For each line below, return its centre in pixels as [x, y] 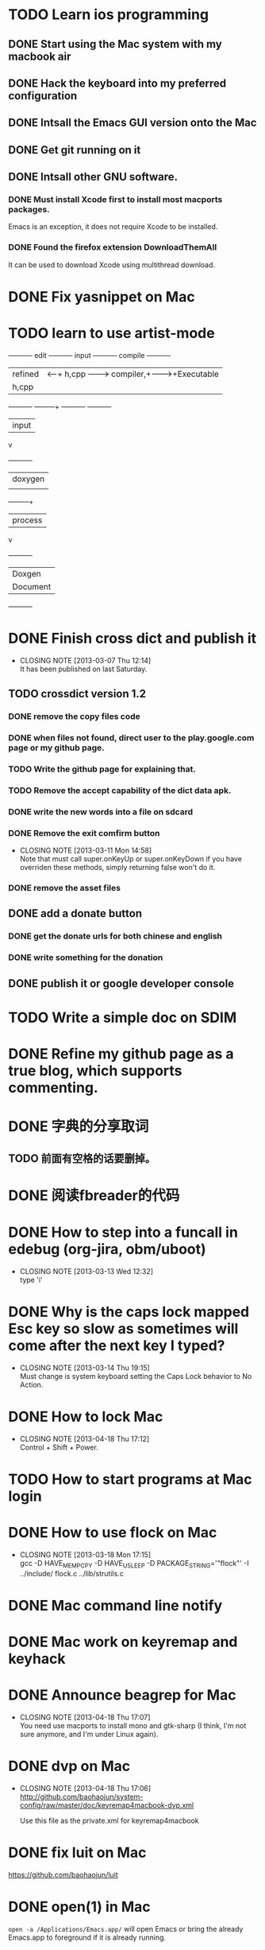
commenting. [54, 1088]
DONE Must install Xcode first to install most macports [115, 200]
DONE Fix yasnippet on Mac [102, 297]
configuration [43, 96]
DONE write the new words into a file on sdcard [101, 811]
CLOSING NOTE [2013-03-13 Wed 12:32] [86, 1271]
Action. [31, 1385]
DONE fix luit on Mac [77, 1853]
